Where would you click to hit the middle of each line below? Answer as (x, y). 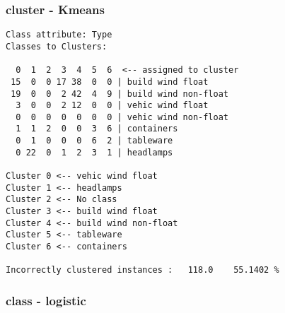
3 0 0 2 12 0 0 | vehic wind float (112, 106)
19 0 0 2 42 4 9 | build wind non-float (120, 94)
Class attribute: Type (59, 35)
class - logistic (46, 300)
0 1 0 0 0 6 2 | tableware (94, 141)
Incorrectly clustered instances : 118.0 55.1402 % (142, 270)
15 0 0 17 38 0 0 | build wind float (110, 82)
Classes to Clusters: (57, 46)
